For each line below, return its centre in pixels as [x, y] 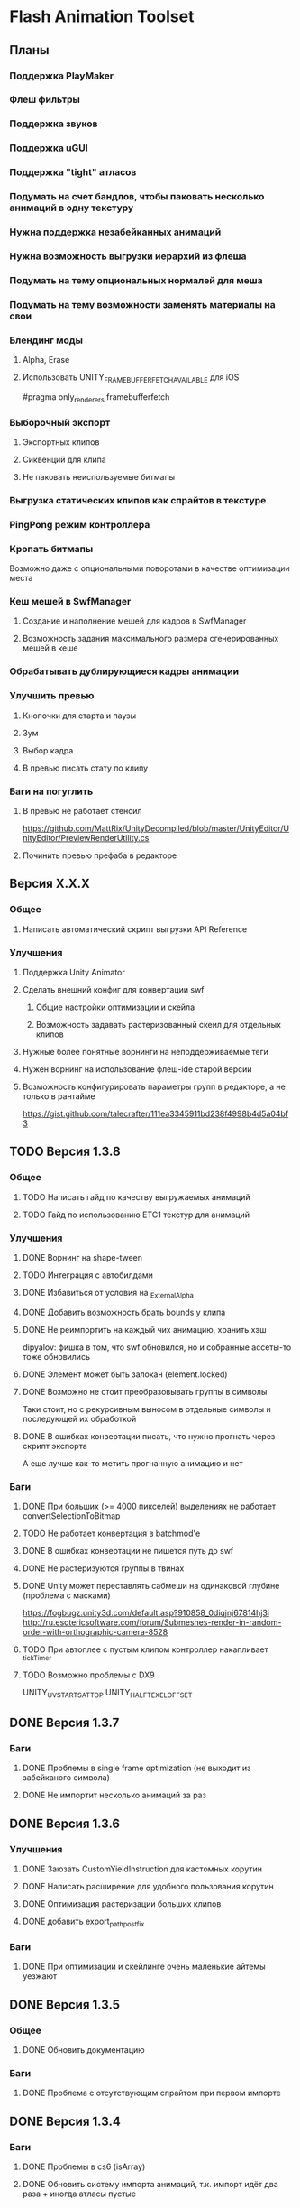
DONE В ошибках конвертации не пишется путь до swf [128, 1551]
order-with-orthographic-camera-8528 [95, 1632]
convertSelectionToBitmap [71, 1516]
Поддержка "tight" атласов [73, 172]
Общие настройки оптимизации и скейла [115, 1007]
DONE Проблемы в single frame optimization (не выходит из [136, 1768]
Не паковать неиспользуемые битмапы [99, 476]
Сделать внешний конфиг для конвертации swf [113, 989]
